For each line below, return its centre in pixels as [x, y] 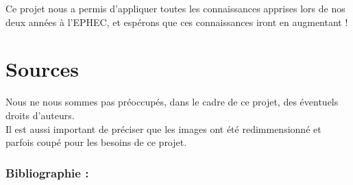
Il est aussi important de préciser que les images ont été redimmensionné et [163, 128]
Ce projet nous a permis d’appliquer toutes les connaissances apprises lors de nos [175, 8]
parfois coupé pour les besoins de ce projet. [96, 142]
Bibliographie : [47, 172]
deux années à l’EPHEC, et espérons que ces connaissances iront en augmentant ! [177, 22]
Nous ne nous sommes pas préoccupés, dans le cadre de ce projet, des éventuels [172, 102]
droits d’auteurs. [40, 115]
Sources [42, 69]
